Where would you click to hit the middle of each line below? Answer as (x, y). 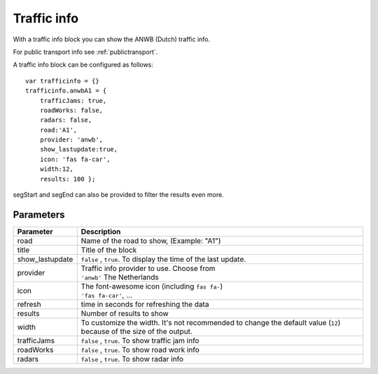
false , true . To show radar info (132, 359)
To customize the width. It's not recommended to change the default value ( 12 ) (211, 322)
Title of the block (109, 250)
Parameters (39, 215)
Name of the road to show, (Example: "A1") (151, 240)
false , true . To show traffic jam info (140, 340)
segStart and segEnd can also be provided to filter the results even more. (118, 195)
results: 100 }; (68, 179)
